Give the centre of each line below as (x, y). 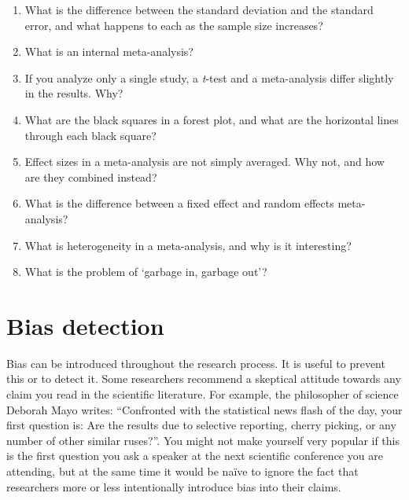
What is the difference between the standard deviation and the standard (199, 9)
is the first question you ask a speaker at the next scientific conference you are (195, 456)
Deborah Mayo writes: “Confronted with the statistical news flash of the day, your (204, 409)
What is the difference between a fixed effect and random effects (179, 203)
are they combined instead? (91, 176)
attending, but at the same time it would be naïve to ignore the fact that (182, 471)
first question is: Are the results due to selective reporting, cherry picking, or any (201, 425)
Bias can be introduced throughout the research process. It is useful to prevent (196, 363)
